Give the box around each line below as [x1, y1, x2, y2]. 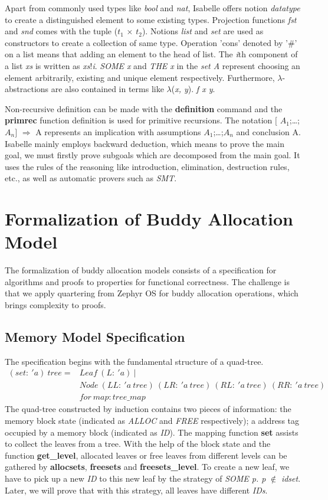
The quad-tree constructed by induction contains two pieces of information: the [5, 403, 291, 415]
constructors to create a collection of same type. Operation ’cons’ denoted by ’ [5, 36, 288, 48]
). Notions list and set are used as [142, 25, 264, 37]
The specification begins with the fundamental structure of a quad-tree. [5, 355, 264, 367]
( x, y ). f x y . [171, 83, 215, 95]
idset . [281, 472, 301, 485]
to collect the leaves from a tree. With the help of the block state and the [5, 437, 271, 450]
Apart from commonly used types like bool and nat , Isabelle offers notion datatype [5, 2, 300, 14]
